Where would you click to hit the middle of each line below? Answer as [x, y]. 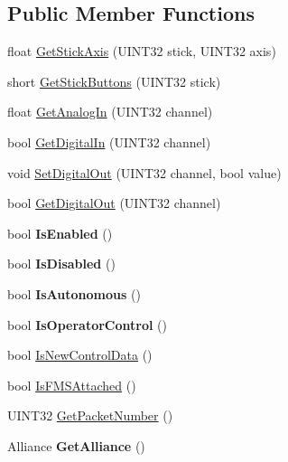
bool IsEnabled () [60, 233]
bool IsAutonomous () [74, 293]
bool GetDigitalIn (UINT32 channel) [109, 141]
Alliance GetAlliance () [76, 445]
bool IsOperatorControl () [88, 324]
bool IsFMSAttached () [72, 385]
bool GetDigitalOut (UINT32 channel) [114, 203]
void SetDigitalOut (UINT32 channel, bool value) [144, 172]
